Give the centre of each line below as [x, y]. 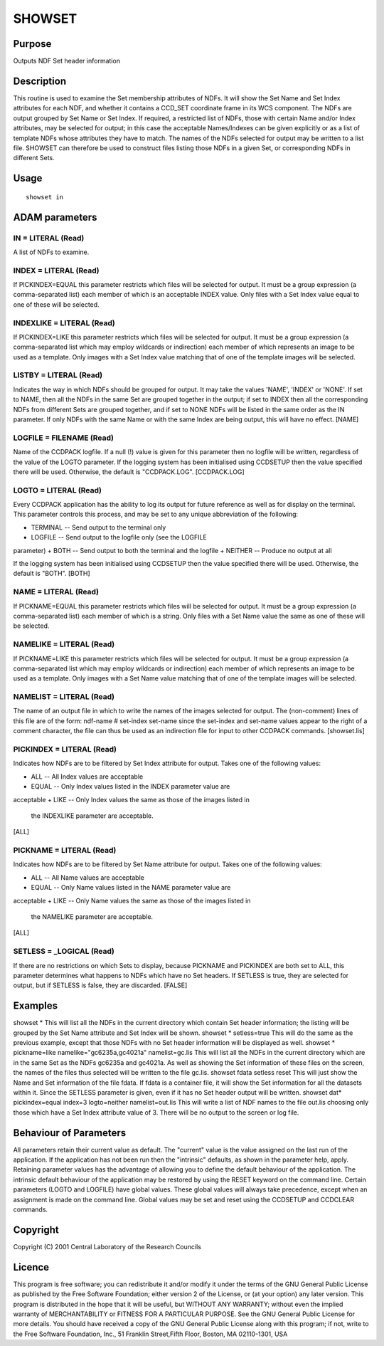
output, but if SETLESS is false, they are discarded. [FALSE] [100, 985]
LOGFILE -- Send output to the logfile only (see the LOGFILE [119, 537]
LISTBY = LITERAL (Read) [58, 375]
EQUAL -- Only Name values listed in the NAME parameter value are [131, 888]
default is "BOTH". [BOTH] [52, 574]
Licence [31, 1267]
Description [40, 81]
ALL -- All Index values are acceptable [87, 777]
